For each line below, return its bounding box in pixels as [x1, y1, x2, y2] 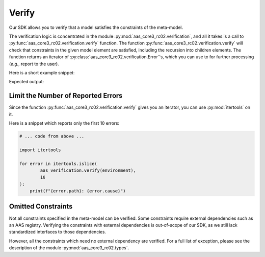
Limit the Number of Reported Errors [9, 92, 123, 100]
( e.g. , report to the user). [9, 61, 59, 67]
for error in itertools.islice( [19, 161, 98, 166]
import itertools [19, 147, 61, 153]
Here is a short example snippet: [9, 70, 75, 75]
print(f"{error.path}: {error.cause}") [29, 188, 126, 194]
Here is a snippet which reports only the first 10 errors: [9, 120, 120, 126]
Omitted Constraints [9, 202, 73, 210]
